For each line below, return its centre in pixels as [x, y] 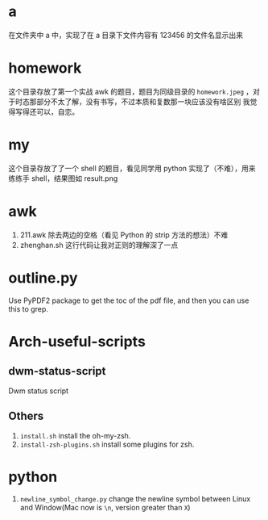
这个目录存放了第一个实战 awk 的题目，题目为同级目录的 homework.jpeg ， [131, 91]
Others [26, 416]
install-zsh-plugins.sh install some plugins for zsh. [107, 444]
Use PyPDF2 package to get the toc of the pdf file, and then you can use [129, 300]
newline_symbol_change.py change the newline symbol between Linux [135, 499]
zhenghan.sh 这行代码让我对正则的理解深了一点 [99, 245]
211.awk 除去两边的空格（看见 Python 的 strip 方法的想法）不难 [124, 235]
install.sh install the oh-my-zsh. [75, 435]
